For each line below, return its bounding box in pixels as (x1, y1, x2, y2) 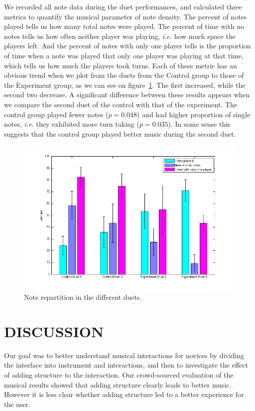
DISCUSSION (4, 321, 104, 341)
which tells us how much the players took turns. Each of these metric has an (4, 60, 237, 70)
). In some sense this (168, 119, 231, 129)
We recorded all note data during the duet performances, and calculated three (4, 1, 242, 11)
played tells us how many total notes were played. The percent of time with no (4, 21, 245, 31)
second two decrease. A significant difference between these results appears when (4, 89, 250, 100)
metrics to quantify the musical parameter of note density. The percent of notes (4, 11, 247, 21)
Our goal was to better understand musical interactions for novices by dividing (4, 350, 245, 360)
